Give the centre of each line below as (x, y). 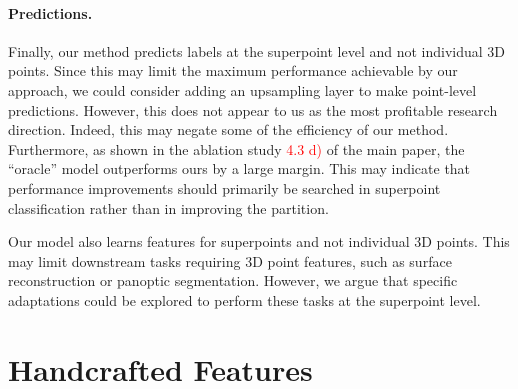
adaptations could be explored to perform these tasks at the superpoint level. (244, 299)
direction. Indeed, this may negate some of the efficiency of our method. (228, 129)
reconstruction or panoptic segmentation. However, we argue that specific (233, 280)
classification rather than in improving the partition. (168, 207)
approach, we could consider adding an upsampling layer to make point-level (242, 89)
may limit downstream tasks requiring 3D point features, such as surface (230, 260)
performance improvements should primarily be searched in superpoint (224, 187)
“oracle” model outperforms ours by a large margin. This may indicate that (239, 168)
